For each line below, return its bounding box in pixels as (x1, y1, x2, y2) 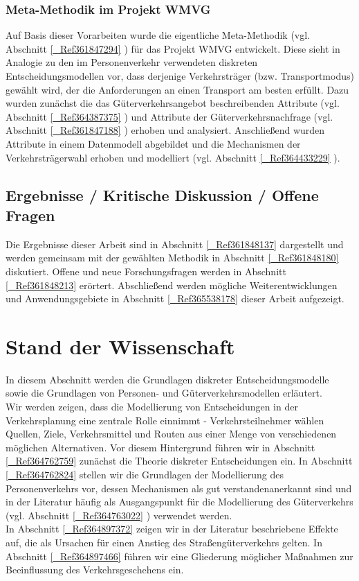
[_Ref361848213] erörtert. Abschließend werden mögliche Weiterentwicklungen (6, 277, 338, 292)
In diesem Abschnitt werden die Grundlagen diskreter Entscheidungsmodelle (6, 372, 329, 386)
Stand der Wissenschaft (6, 331, 235, 360)
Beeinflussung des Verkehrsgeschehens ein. (6, 562, 184, 577)
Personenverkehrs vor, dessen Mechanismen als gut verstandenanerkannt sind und (6, 480, 352, 495)
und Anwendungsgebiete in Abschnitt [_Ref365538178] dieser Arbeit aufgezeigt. (6, 291, 344, 306)
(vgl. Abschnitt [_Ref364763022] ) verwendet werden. (6, 508, 232, 522)
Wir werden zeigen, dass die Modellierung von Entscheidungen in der (6, 399, 298, 414)
